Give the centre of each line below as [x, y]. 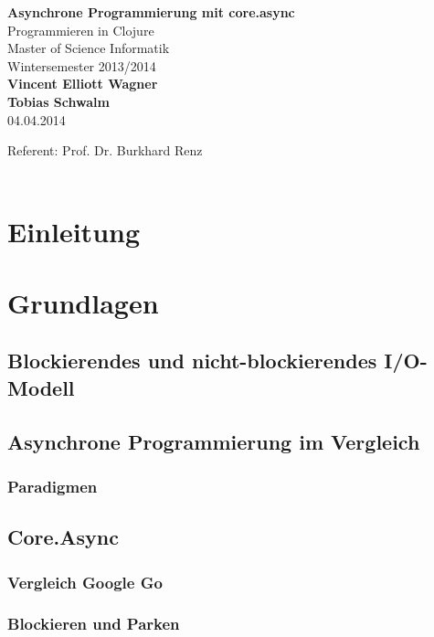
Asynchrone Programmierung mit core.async [151, 12]
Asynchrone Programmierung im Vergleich [214, 441]
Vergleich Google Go [85, 582]
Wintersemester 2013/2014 [82, 65]
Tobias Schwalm [58, 101]
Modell [41, 387]
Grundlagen [83, 302]
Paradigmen [53, 486]
